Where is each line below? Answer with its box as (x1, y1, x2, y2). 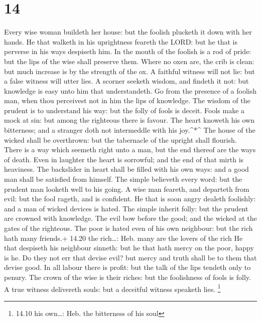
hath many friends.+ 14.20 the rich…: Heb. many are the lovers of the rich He (4, 232, 243, 243)
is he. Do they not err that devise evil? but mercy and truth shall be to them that (4, 252, 257, 262)
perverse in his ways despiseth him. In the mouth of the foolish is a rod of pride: (4, 46, 251, 57)
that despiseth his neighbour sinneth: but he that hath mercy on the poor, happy (4, 242, 254, 253)
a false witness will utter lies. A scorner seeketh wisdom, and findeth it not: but (4, 76, 249, 86)
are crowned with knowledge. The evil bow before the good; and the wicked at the (4, 213, 257, 223)
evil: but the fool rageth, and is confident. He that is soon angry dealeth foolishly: (4, 193, 256, 204)
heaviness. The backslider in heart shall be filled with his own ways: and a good (4, 164, 249, 174)
